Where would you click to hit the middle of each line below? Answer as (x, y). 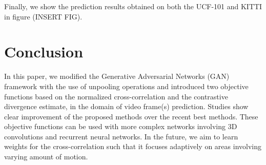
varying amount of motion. (46, 157)
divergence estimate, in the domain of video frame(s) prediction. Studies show (126, 106)
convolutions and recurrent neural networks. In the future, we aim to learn (121, 136)
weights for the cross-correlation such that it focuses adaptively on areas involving (133, 146)
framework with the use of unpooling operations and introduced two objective (126, 86)
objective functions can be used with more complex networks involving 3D (121, 126)
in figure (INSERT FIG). (43, 16)
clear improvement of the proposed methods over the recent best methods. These (131, 116)
